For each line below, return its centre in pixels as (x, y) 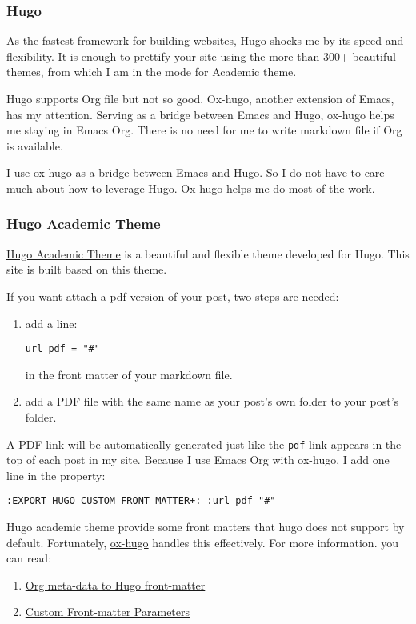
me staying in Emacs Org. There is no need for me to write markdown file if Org (204, 130)
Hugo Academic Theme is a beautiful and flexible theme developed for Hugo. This (208, 253)
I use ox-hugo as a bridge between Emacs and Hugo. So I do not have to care (196, 172)
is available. (35, 145)
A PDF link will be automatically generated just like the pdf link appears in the (204, 444)
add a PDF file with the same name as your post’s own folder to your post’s (212, 401)
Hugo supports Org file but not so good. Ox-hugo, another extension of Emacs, (200, 98)
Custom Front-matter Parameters (108, 612)
